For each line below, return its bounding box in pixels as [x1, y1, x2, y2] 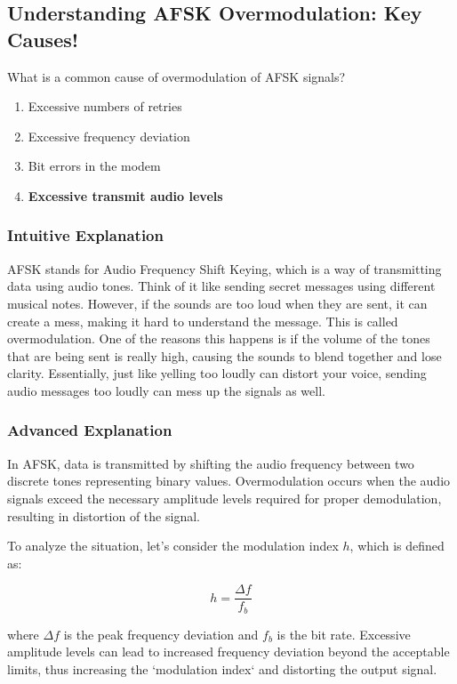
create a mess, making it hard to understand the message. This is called [7, 311, 398, 330]
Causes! [7, 25, 79, 52]
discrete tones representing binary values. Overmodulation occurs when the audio [7, 471, 451, 490]
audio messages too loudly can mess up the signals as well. [7, 381, 325, 399]
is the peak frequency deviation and [63, 624, 259, 643]
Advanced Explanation [7, 419, 172, 441]
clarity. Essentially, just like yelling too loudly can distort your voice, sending [7, 364, 427, 382]
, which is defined [349, 536, 445, 555]
